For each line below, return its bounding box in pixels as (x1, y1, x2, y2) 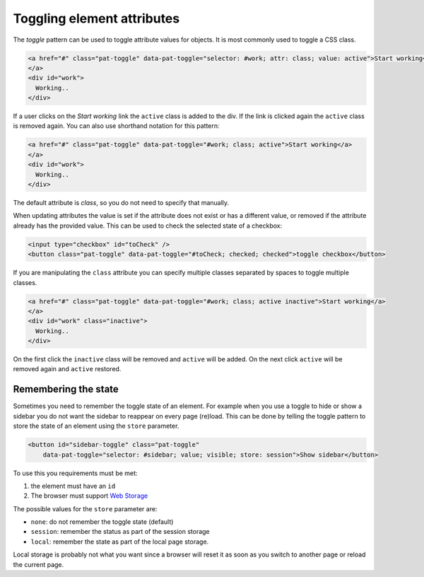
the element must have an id (30, 482, 116, 490)
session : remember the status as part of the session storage (30, 528, 210, 536)
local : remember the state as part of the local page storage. (30, 537, 209, 546)
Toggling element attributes (13, 11, 180, 26)
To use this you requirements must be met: (13, 469, 138, 477)
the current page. (13, 560, 64, 569)
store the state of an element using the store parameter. (13, 421, 179, 431)
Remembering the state (13, 383, 119, 395)
